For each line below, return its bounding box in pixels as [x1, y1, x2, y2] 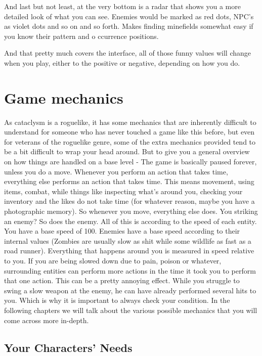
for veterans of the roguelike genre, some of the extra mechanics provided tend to [4, 136, 256, 147]
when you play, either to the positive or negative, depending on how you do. [4, 57, 240, 68]
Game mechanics [4, 87, 123, 108]
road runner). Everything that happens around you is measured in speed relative [4, 245, 254, 256]
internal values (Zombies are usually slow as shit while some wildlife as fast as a [4, 235, 251, 246]
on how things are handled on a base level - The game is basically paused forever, [4, 156, 257, 167]
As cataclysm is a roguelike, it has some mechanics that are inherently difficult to [4, 116, 256, 127]
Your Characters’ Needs [4, 339, 133, 355]
